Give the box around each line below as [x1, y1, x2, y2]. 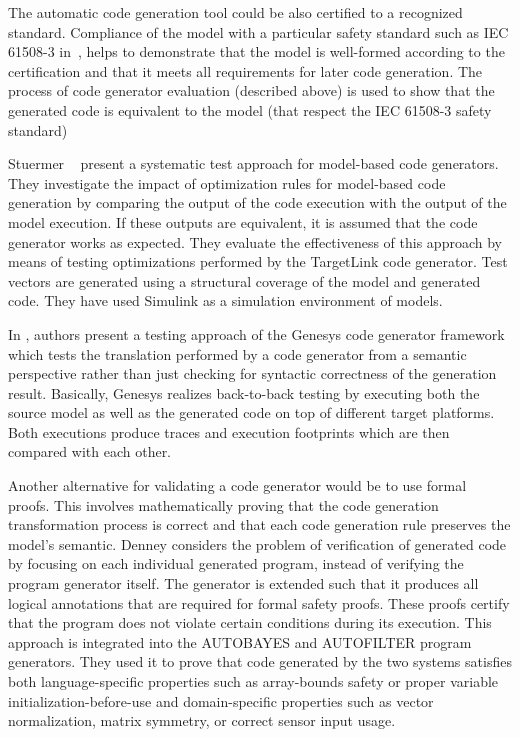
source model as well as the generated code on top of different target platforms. [8, 402, 495, 423]
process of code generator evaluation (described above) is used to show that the [8, 80, 495, 101]
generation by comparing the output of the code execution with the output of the [8, 192, 507, 213]
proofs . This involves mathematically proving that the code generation [8, 494, 439, 515]
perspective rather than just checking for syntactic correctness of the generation [8, 363, 497, 384]
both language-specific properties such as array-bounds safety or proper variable [8, 671, 499, 691]
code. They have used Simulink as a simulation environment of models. [8, 290, 443, 311]
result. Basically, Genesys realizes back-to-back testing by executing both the [8, 382, 480, 403]
